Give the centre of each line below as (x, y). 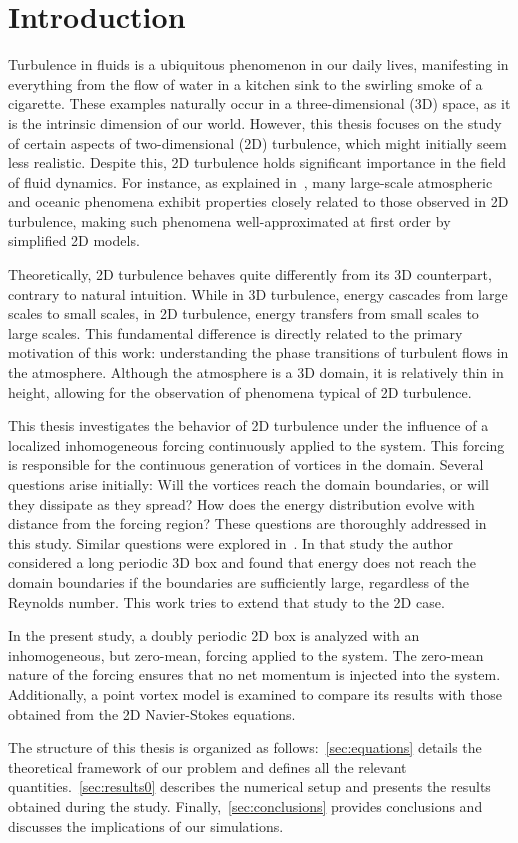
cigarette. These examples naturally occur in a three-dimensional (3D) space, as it (259, 103)
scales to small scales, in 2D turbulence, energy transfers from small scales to (243, 313)
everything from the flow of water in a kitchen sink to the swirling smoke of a (245, 83)
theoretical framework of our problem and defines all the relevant (207, 766)
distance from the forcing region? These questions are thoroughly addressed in (247, 523)
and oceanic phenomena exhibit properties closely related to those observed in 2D (258, 201)
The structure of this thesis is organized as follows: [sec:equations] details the (245, 747)
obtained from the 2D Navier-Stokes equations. (152, 713)
